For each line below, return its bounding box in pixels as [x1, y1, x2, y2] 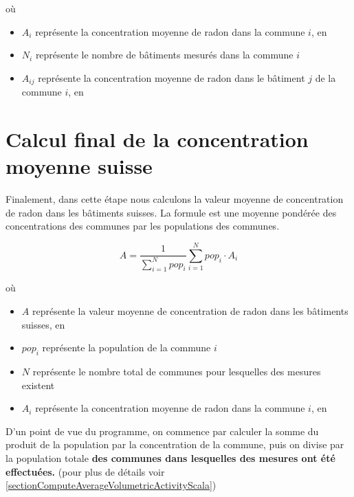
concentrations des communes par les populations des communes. [5, 219, 280, 233]
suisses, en [21, 317, 65, 331]
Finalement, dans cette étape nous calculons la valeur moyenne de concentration [5, 192, 344, 206]
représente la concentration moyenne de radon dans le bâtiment [38, 70, 305, 85]
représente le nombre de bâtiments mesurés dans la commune [35, 47, 294, 62]
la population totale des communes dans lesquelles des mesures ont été [5, 451, 335, 465]
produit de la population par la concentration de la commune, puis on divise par [5, 437, 344, 452]
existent [21, 377, 55, 392]
